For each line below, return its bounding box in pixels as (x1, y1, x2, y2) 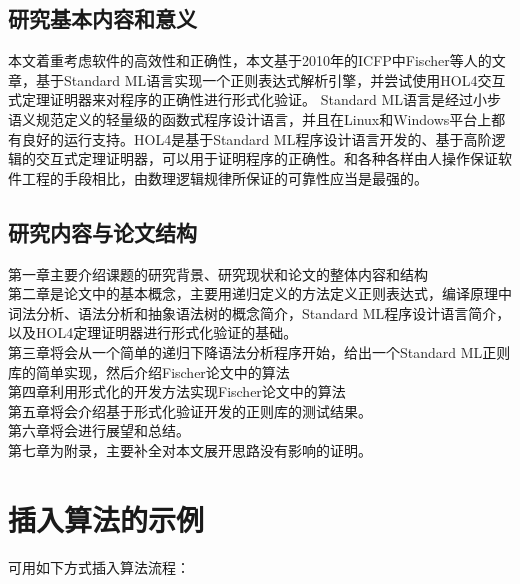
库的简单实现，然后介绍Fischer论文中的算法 (8, 361, 290, 382)
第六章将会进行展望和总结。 (8, 420, 190, 441)
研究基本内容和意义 (8, 3, 197, 34)
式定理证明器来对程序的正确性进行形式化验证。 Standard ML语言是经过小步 (8, 89, 501, 110)
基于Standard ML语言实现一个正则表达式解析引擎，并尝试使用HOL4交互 (35, 69, 506, 90)
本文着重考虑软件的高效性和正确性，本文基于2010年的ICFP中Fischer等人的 (8, 50, 492, 71)
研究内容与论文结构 (8, 216, 197, 247)
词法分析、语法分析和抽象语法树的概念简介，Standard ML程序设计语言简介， (8, 302, 511, 323)
